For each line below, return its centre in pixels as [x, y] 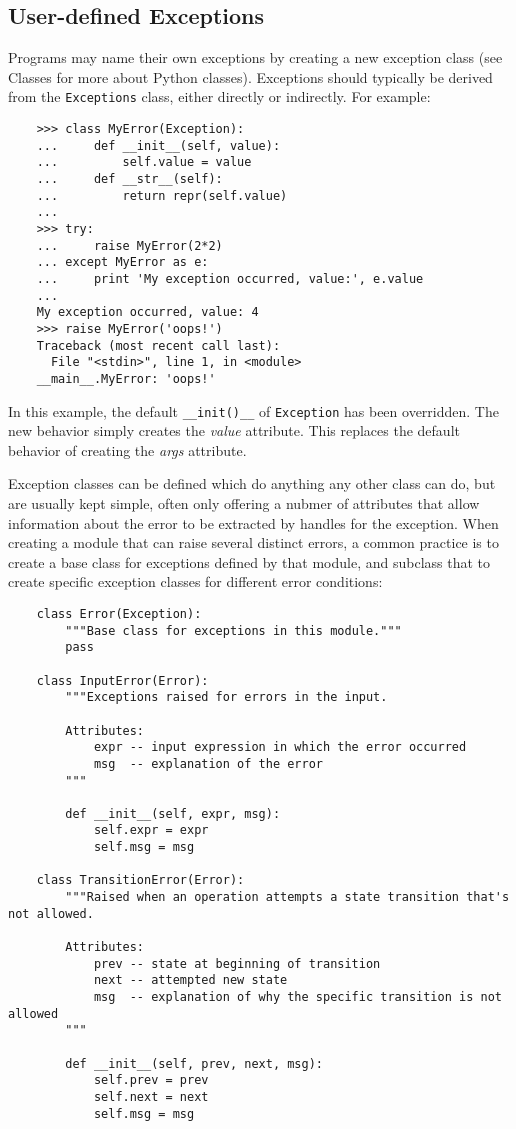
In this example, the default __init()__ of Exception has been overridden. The [253, 410]
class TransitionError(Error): [140, 880]
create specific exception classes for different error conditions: [195, 581]
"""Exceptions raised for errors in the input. [226, 697]
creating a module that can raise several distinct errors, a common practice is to [253, 542]
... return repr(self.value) [162, 195]
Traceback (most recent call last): [158, 345]
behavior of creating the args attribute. [127, 449]
